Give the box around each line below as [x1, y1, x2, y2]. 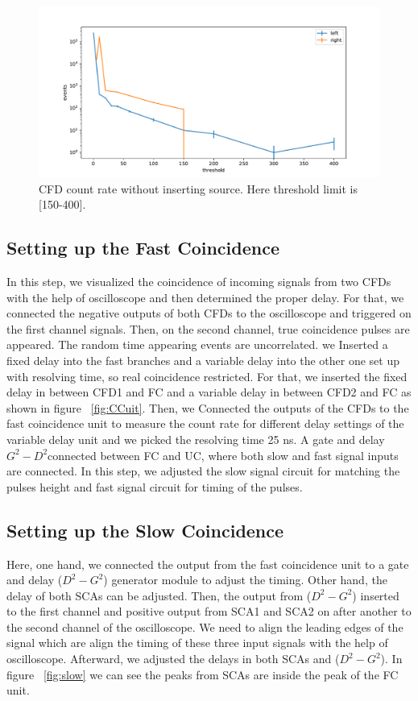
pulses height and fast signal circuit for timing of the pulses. [6, 478, 303, 495]
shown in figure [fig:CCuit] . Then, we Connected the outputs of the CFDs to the [6, 399, 409, 416]
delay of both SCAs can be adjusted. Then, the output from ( [6, 587, 312, 604]
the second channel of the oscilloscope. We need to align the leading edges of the [6, 618, 404, 635]
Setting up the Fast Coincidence [6, 235, 279, 260]
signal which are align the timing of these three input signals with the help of [6, 634, 388, 651]
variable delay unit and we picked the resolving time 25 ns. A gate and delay [6, 430, 385, 447]
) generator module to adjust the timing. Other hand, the [103, 571, 387, 588]
